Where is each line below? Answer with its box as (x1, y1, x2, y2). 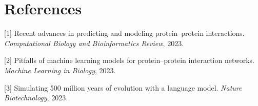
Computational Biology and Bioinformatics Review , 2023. (4, 37, 184, 48)
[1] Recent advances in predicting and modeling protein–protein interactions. (4, 28, 245, 38)
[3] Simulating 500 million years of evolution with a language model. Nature (4, 82, 242, 93)
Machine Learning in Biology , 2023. (4, 65, 116, 75)
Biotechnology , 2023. (4, 92, 68, 103)
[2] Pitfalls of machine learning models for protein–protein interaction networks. (4, 55, 254, 66)
